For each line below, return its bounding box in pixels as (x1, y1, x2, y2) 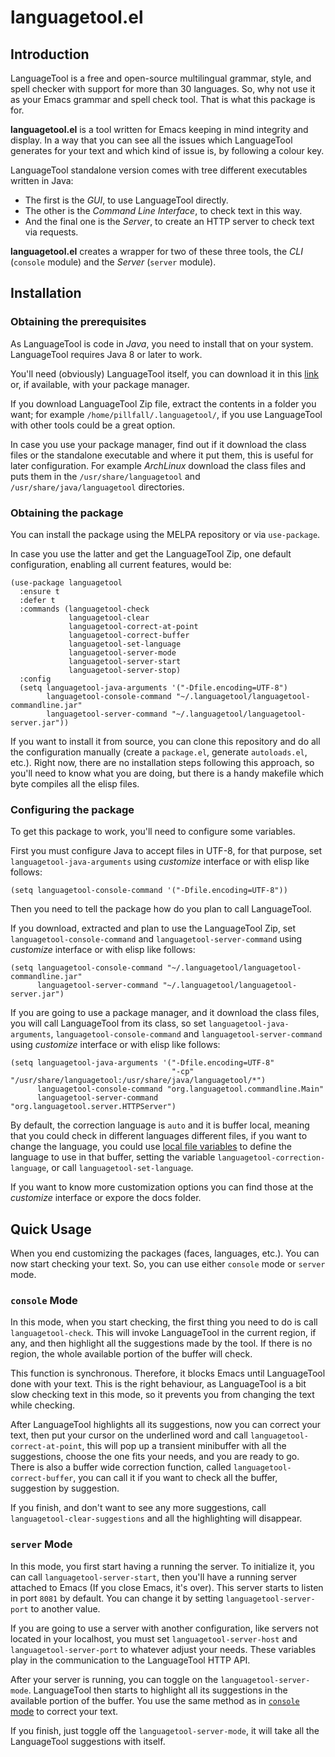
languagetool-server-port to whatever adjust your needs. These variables (10, 1643, 317, 1655)
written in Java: (10, 175, 74, 186)
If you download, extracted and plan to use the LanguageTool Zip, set (10, 922, 296, 935)
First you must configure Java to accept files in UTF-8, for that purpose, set (10, 845, 322, 857)
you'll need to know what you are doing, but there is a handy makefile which (10, 767, 325, 779)
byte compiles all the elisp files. (10, 777, 140, 790)
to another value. (30, 1602, 101, 1615)
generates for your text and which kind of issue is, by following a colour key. (10, 145, 325, 156)
